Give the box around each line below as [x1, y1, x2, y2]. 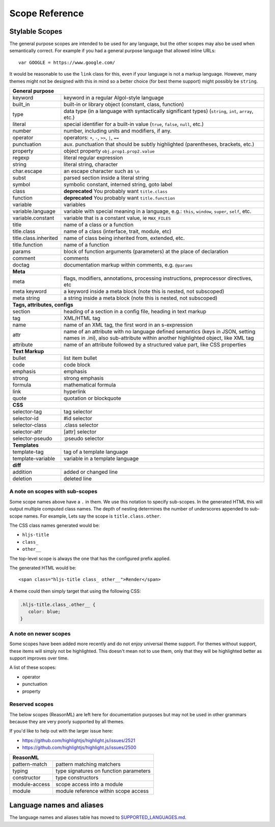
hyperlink [64, 388, 86, 395]
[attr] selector [64, 428, 97, 435]
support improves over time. [9, 655, 69, 661]
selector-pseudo [12, 435, 52, 442]
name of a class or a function [64, 221, 134, 228]
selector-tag [12, 408, 42, 416]
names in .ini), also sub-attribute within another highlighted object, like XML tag [64, 334, 254, 342]
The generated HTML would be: [9, 565, 76, 571]
